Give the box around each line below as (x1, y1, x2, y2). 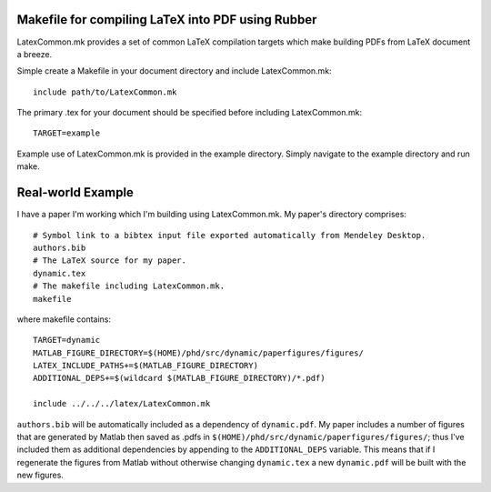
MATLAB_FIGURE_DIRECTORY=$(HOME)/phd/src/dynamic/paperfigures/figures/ (33, 347, 364, 358)
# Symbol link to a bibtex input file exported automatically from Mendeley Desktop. (33, 230, 426, 240)
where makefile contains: (16, 314, 112, 325)
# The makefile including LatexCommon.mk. (33, 281, 225, 291)
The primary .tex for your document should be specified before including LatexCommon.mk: (16, 107, 363, 118)
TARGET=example (33, 128, 101, 138)
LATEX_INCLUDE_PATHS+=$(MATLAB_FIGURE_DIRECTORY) (33, 360, 259, 371)
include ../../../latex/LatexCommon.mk (33, 398, 211, 409)
